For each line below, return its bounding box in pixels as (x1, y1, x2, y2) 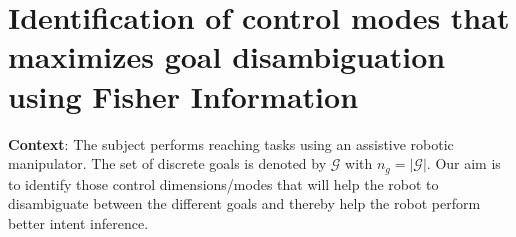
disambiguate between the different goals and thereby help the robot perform (8, 193, 481, 214)
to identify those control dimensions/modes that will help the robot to (8, 173, 439, 194)
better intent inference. (8, 212, 149, 233)
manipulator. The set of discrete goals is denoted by (8, 153, 327, 174)
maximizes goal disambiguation (8, 36, 446, 77)
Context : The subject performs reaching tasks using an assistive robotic (8, 133, 454, 154)
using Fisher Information (8, 75, 359, 116)
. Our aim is (426, 153, 501, 174)
